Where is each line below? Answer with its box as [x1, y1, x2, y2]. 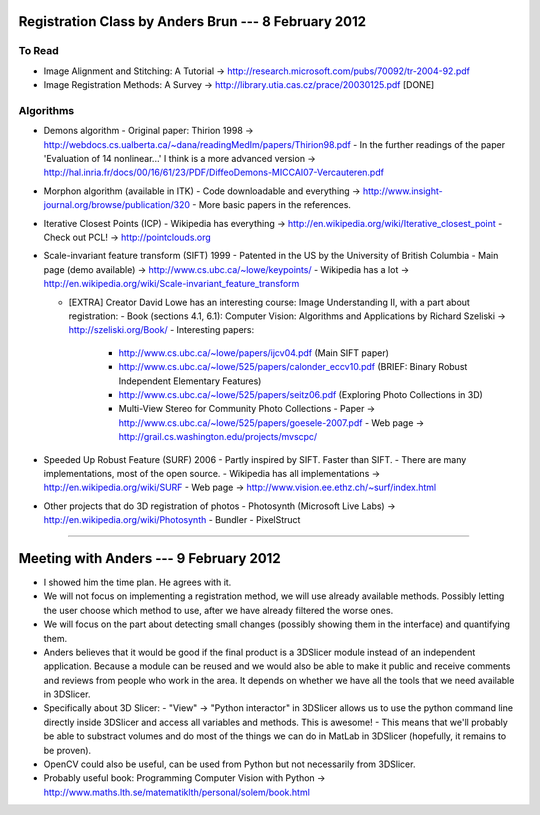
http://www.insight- [362, 185, 444, 197]
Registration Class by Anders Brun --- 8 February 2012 [18, 13, 367, 30]
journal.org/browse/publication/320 [43, 199, 190, 211]
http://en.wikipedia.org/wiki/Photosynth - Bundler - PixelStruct [43, 514, 301, 526]
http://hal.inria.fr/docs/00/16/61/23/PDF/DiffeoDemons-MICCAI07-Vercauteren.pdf [43, 166, 385, 179]
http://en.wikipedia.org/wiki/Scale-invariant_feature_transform [43, 278, 300, 290]
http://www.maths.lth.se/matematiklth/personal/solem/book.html [43, 786, 310, 798]
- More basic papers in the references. [191, 199, 352, 211]
